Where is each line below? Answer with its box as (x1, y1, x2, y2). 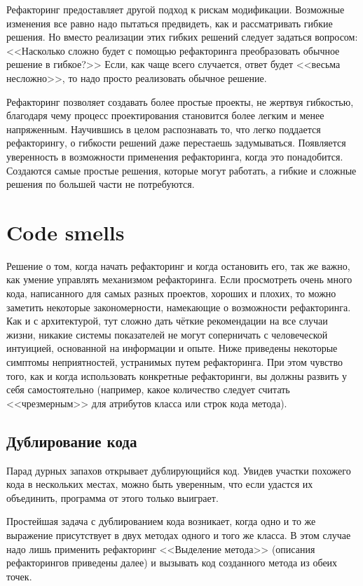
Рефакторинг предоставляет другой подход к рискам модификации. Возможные (6, 2, 345, 16)
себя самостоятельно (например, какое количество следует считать (6, 382, 290, 397)
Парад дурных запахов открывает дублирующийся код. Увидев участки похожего (6, 463, 351, 477)
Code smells (6, 217, 125, 246)
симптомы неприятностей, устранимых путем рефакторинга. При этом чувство (6, 355, 343, 369)
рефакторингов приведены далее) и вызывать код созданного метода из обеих (6, 555, 338, 570)
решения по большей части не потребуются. (6, 177, 195, 191)
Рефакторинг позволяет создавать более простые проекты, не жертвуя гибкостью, (6, 94, 354, 109)
